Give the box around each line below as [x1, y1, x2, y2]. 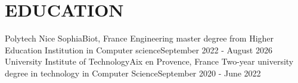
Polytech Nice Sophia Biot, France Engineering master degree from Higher [5, 32, 274, 44]
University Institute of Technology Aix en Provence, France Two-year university [5, 55, 294, 68]
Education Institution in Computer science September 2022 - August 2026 [5, 43, 272, 56]
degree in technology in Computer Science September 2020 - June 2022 [5, 66, 261, 79]
